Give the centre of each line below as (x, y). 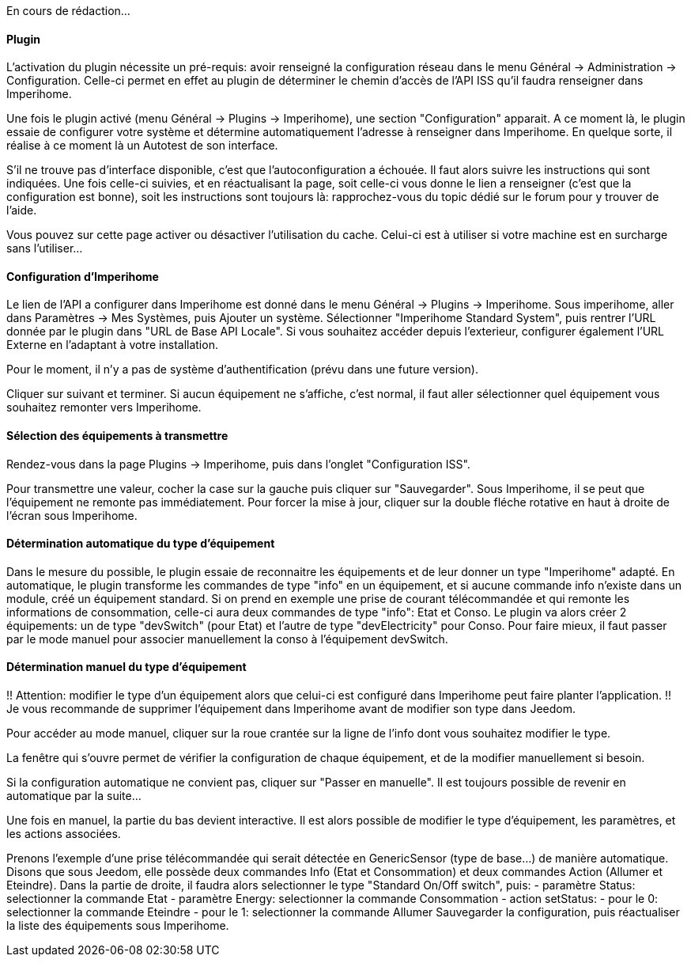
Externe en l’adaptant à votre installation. (112, 345)
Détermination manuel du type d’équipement (126, 667)
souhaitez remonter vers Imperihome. (104, 408)
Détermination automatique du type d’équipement (141, 544)
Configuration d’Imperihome (83, 276)
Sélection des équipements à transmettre (117, 436)
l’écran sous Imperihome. (72, 515)
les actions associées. (64, 834)
